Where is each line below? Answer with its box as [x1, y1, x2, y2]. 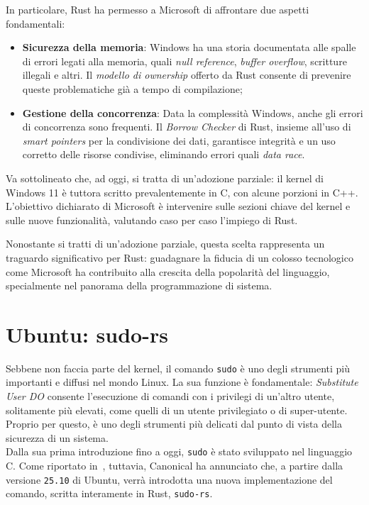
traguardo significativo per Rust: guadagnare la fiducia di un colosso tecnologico [6, 250, 353, 265]
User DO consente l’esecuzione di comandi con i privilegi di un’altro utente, [6, 389, 335, 404]
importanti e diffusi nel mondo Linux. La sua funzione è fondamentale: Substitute [6, 374, 358, 389]
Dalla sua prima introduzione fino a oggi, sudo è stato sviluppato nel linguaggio [6, 444, 353, 459]
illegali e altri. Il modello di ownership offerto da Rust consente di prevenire [22, 67, 351, 82]
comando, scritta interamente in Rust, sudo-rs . [6, 486, 213, 501]
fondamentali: [6, 16, 65, 30]
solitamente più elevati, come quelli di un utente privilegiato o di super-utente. [6, 402, 348, 417]
